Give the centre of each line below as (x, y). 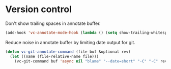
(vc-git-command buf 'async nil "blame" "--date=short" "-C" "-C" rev (91, 61)
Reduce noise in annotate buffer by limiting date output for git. (70, 42)
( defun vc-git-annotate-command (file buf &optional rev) (68, 52)
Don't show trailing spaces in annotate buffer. (53, 23)
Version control (39, 9)
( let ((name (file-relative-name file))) (54, 56)
